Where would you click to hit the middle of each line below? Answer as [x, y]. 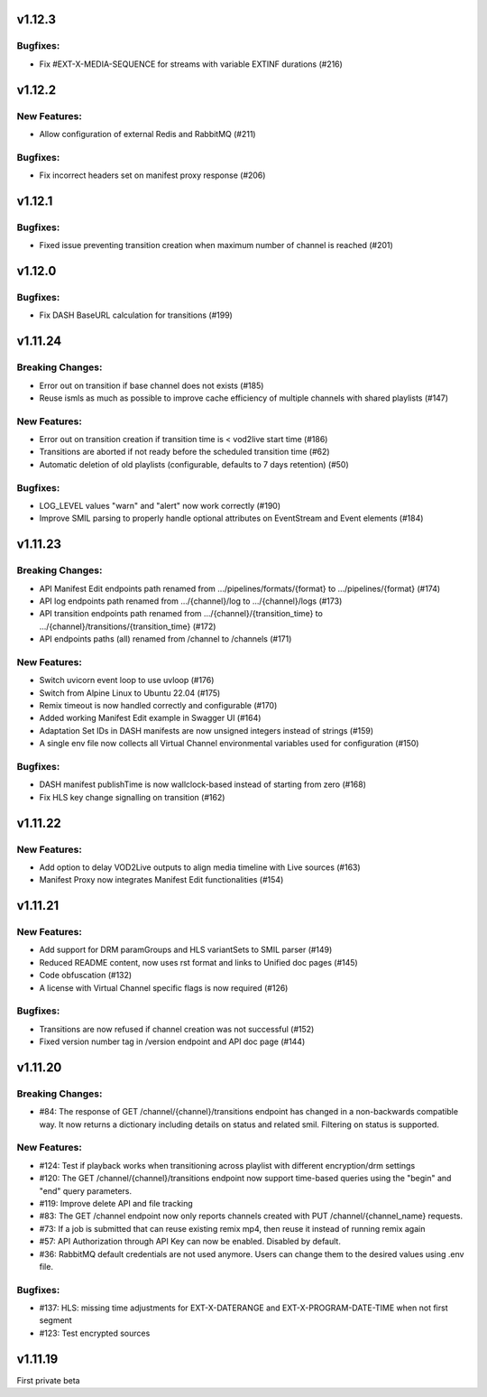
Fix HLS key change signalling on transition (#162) [132, 797]
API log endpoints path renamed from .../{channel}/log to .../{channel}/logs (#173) [191, 601]
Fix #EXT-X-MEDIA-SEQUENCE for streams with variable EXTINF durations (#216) [191, 64]
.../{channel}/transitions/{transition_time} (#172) [128, 626]
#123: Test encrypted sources [95, 1333]
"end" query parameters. [86, 1190]
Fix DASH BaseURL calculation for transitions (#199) [136, 315]
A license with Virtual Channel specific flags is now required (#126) [164, 987]
